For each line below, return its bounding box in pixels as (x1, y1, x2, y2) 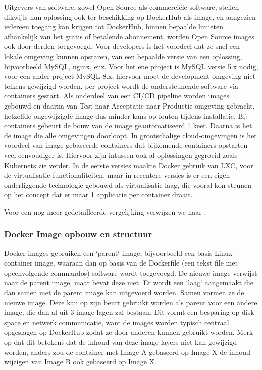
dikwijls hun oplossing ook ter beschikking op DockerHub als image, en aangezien (4, 11, 256, 22)
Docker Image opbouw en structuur (4, 228, 152, 240)
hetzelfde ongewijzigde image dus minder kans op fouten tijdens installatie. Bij (4, 110, 247, 121)
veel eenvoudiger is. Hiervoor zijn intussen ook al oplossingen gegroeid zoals (4, 149, 238, 160)
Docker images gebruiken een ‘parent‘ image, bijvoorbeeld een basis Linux (4, 247, 233, 258)
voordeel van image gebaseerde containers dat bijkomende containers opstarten (4, 140, 248, 150)
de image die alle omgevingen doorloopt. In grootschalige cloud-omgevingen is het (4, 130, 257, 140)
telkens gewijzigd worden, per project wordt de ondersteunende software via (4, 80, 239, 91)
